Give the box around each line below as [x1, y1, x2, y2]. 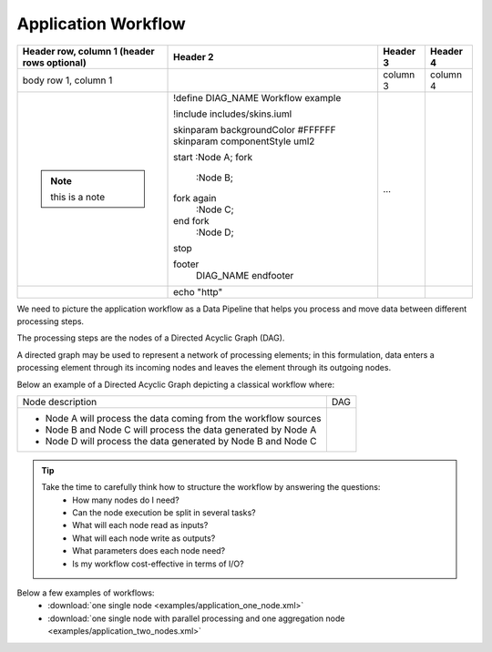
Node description [22, 395, 97, 408]
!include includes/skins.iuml [173, 107, 292, 120]
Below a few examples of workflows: [16, 587, 155, 598]
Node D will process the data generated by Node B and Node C [45, 434, 317, 447]
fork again [173, 191, 217, 204]
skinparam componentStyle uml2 [173, 135, 315, 148]
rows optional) [22, 56, 87, 68]
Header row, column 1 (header [22, 45, 155, 57]
